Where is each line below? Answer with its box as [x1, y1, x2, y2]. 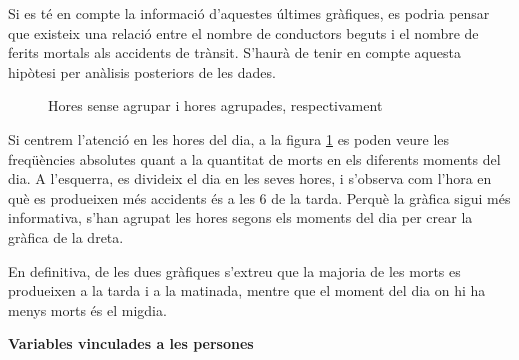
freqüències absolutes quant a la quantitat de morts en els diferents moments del [8, 148, 501, 169]
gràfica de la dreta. [8, 226, 124, 247]
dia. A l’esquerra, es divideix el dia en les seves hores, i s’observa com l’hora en [8, 168, 492, 189]
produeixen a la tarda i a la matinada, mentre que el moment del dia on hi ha [8, 280, 486, 301]
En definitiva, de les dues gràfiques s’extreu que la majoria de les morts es [8, 260, 461, 281]
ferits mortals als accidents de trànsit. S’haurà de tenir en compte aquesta [8, 42, 461, 63]
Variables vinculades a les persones [8, 333, 254, 354]
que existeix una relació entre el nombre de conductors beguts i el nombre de [8, 22, 479, 43]
